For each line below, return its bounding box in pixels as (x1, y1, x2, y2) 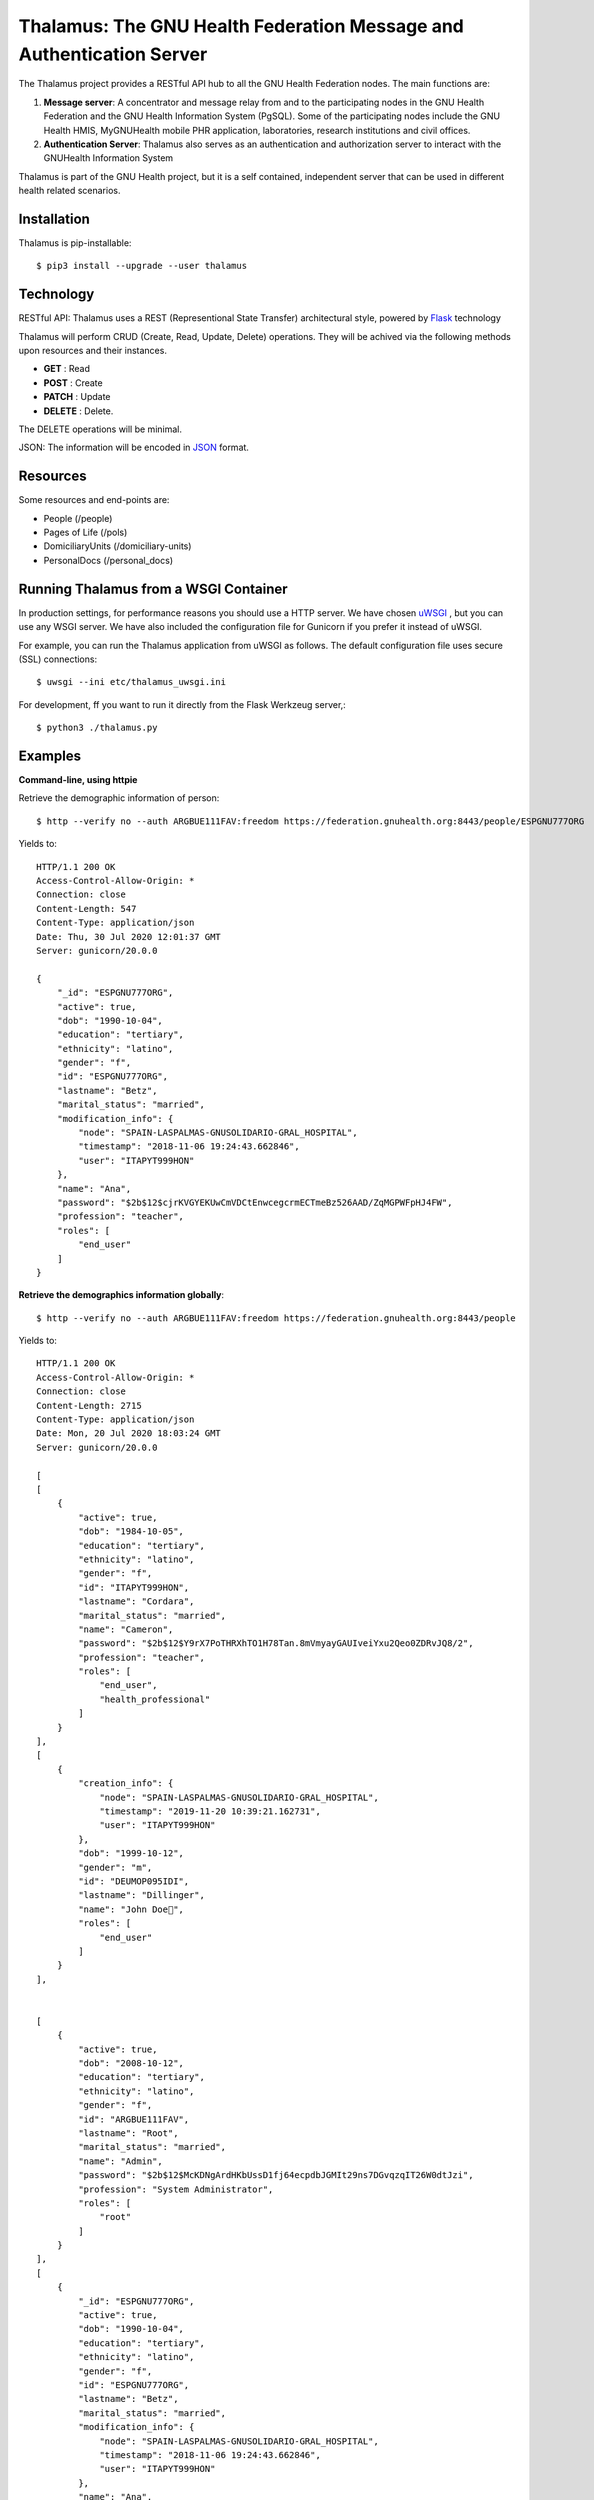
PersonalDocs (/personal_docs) (43, 554, 174, 566)
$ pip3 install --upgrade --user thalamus (36, 260, 248, 272)
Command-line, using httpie (18, 774, 138, 786)
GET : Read (43, 363, 90, 375)
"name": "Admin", (78, 2155, 164, 2167)
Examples (18, 747, 82, 764)
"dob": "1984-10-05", (78, 1526, 185, 1537)
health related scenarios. (18, 185, 121, 197)
